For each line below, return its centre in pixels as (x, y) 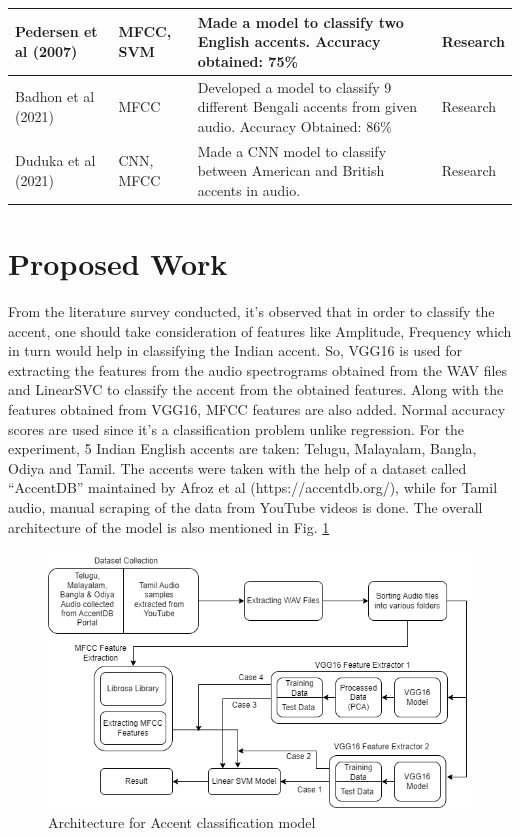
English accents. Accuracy (289, 41)
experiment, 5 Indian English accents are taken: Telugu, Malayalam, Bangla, (242, 448)
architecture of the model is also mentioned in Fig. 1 (169, 526)
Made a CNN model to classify (292, 150)
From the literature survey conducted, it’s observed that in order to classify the (251, 310)
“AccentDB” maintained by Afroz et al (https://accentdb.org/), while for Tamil (253, 487)
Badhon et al (55, 96)
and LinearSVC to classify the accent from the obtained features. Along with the (256, 389)
